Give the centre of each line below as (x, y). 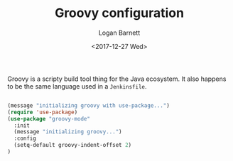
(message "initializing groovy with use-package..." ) (89, 105)
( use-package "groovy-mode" (49, 118)
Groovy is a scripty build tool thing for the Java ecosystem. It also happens (117, 79)
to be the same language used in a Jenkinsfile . (77, 86)
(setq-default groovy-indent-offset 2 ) (73, 145)
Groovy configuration (119, 13)
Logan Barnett (119, 33)
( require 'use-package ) (43, 112)
